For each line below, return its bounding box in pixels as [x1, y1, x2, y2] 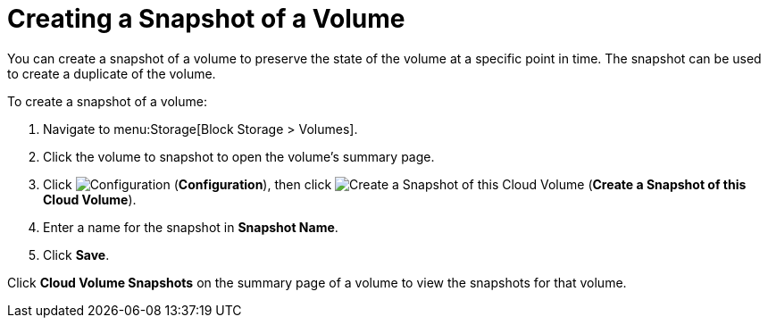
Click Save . [43, 246, 110, 262]
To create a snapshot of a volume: [7, 93, 207, 109]
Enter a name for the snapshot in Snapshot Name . [43, 219, 338, 235]
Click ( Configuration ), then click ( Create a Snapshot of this [43, 176, 747, 192]
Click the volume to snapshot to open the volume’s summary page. [43, 148, 435, 164]
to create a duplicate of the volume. [7, 65, 216, 81]
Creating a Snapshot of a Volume [7, 4, 405, 34]
